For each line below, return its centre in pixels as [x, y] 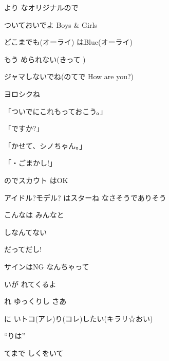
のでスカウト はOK [36, 180]
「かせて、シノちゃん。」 [45, 145]
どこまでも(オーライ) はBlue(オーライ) [68, 42]
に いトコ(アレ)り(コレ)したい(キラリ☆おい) [79, 318]
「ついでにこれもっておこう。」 [56, 111]
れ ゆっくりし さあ [35, 301]
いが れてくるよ [30, 284]
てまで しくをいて [34, 353]
